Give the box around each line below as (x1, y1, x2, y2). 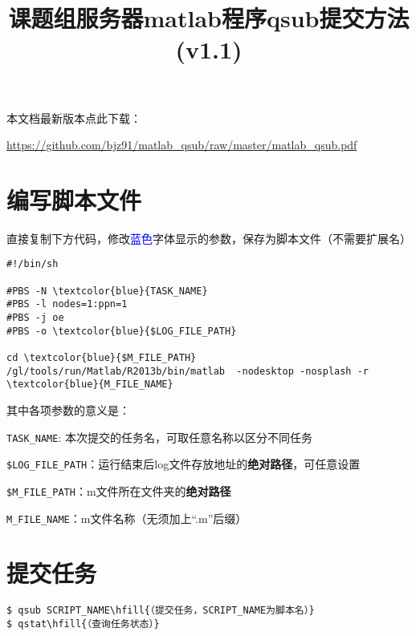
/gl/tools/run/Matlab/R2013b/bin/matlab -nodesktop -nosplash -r (6, 365, 369, 377)
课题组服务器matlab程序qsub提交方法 (8, 2, 410, 34)
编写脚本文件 (6, 183, 142, 216)
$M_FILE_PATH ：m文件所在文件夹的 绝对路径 (6, 482, 231, 499)
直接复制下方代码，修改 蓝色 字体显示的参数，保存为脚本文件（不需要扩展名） (6, 229, 411, 246)
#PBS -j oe (6, 312, 64, 324)
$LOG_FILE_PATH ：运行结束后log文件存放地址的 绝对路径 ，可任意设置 (6, 456, 361, 472)
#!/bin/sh (6, 258, 59, 270)
